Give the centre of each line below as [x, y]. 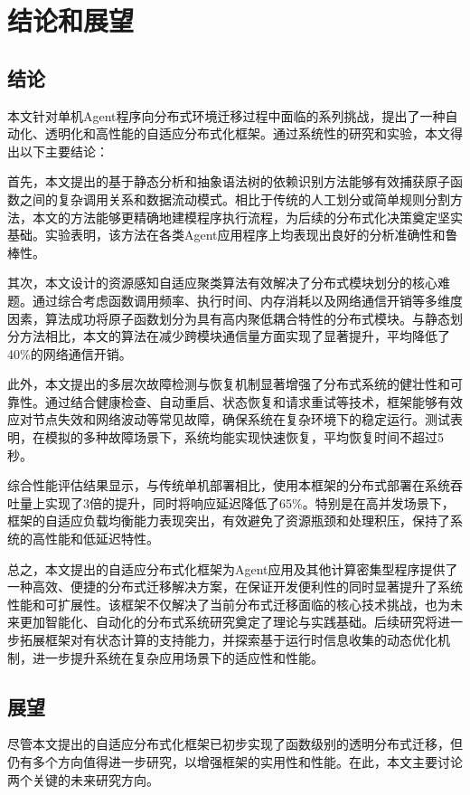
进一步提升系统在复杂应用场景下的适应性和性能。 [178, 657]
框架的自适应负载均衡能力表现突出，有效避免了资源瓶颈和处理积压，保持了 [229, 521]
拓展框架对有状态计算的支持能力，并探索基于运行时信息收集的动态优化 [228, 640]
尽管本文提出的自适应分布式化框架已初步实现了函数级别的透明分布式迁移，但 [235, 744]
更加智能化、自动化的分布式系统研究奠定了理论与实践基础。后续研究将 [228, 622]
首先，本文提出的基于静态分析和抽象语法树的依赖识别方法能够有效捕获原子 [229, 181]
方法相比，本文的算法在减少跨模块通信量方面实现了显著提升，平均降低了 [235, 336]
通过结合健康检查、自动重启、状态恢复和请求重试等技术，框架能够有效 [254, 401]
